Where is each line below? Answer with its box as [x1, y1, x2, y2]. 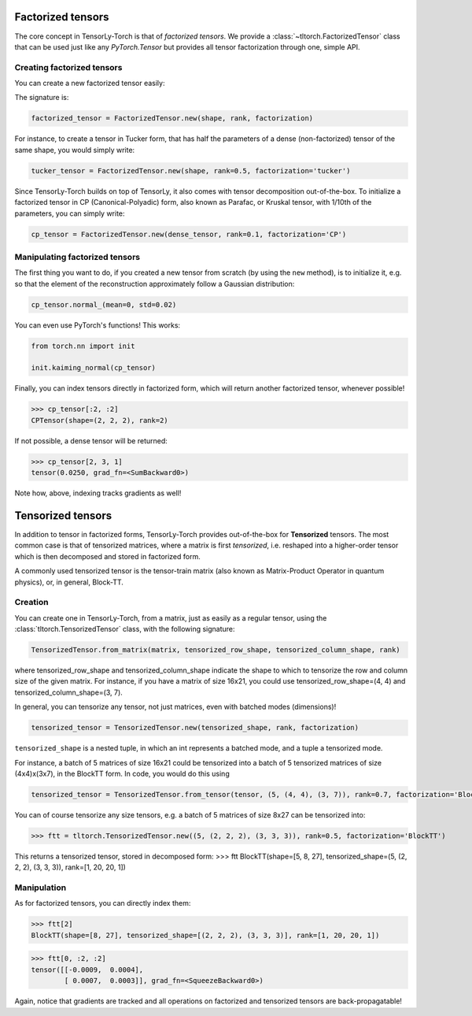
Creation [14, 597, 49, 608]
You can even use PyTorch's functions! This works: [14, 320, 181, 330]
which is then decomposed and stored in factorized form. [14, 551, 201, 561]
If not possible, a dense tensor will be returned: [14, 436, 168, 445]
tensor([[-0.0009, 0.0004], [31, 965, 144, 974]
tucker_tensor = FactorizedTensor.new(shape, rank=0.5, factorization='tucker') [31, 166, 351, 175]
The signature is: [14, 93, 69, 102]
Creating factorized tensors [14, 61, 123, 72]
